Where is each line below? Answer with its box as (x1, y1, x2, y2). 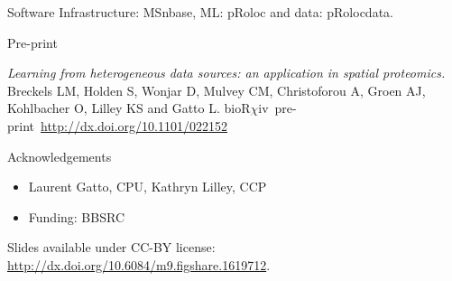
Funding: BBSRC (28, 207, 125, 226)
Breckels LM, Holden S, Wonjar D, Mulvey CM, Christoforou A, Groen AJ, (7, 80, 426, 99)
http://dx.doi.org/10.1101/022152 (41, 116, 227, 135)
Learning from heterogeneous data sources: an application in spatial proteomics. (7, 63, 446, 82)
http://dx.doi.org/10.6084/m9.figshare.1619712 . (7, 255, 271, 274)
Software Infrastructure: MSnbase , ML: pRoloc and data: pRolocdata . (7, 3, 394, 21)
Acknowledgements (7, 146, 112, 165)
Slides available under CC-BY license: (7, 238, 216, 257)
